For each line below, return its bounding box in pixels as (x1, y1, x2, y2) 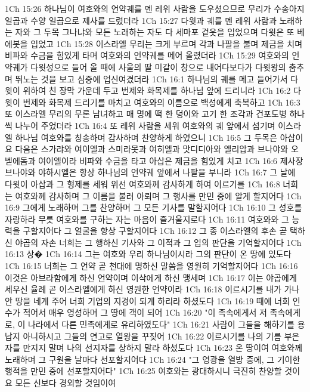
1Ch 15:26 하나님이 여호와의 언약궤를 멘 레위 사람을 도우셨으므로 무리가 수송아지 (5, 2, 305, 14)
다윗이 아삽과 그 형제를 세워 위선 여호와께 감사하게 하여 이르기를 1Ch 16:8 (5, 177, 280, 190)
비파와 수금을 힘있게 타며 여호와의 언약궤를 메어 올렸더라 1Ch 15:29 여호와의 (5, 49, 289, 61)
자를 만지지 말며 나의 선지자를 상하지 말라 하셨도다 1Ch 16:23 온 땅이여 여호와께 (5, 341, 303, 354)
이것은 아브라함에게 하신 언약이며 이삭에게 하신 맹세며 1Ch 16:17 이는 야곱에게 (5, 271, 297, 283)
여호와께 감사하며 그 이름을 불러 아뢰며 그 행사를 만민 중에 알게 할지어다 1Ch (15, 189, 302, 202)
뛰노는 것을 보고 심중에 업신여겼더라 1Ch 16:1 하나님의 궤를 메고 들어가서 (15, 72, 288, 85)
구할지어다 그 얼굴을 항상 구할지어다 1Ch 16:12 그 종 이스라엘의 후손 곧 (23, 224, 287, 237)
